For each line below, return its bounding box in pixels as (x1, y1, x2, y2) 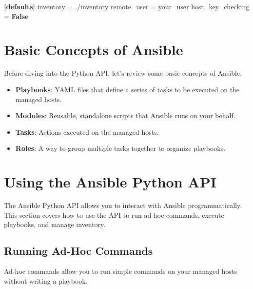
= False (4, 11, 29, 21)
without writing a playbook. (4, 275, 88, 286)
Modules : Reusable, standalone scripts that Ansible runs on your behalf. (15, 110, 235, 121)
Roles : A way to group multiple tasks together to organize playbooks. (15, 143, 226, 153)
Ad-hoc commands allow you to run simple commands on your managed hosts (4, 266, 237, 276)
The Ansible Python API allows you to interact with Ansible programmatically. (4, 200, 242, 210)
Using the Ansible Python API (4, 172, 216, 192)
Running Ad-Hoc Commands (4, 243, 153, 258)
